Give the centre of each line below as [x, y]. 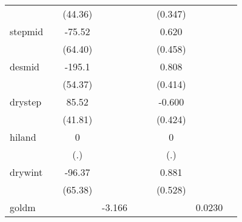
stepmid [27, 31]
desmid [25, 66]
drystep [26, 102]
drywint [26, 172]
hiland [23, 137]
